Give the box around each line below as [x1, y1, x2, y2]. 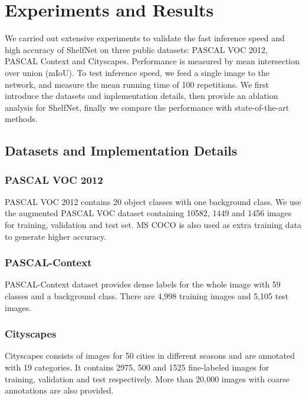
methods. [5, 113, 38, 125]
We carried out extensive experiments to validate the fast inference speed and [5, 32, 285, 44]
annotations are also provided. [5, 384, 114, 396]
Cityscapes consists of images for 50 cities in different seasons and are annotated [5, 349, 295, 362]
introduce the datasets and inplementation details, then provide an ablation [5, 90, 278, 102]
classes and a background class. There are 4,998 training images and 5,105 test [5, 290, 289, 302]
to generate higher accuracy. [5, 230, 107, 242]
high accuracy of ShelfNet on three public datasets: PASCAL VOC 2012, [5, 43, 268, 55]
